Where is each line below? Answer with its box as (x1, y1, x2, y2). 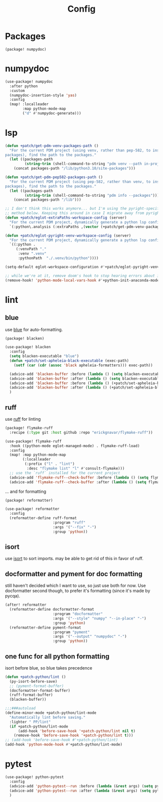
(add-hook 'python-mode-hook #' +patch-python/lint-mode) (5, 742, 123, 747)
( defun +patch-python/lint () (5, 674, 66, 679)
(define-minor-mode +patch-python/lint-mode (5, 710, 97, 715)
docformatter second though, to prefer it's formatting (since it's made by (5, 588, 150, 594)
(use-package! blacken (5, 345, 51, 350)
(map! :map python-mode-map (9, 452, 66, 457)
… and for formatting (5, 488, 47, 494)
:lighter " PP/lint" (9, 719, 51, 724)
